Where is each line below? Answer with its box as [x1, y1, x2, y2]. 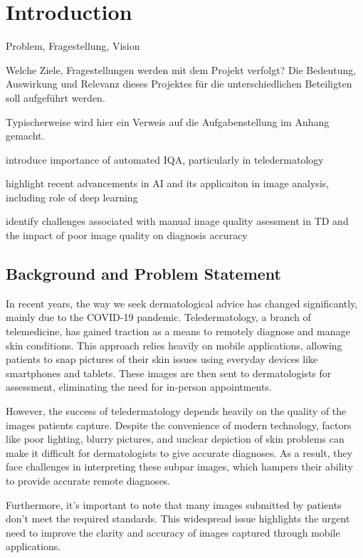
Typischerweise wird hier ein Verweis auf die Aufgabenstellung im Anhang [6, 114, 330, 129]
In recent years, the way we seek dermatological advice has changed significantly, [6, 295, 358, 310]
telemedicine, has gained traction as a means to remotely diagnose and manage [6, 324, 350, 339]
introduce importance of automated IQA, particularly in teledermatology [6, 152, 324, 167]
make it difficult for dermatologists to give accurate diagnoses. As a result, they [6, 445, 353, 460]
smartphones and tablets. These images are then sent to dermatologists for [6, 365, 332, 380]
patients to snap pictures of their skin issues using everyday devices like [6, 352, 318, 367]
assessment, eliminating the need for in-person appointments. [6, 379, 272, 394]
